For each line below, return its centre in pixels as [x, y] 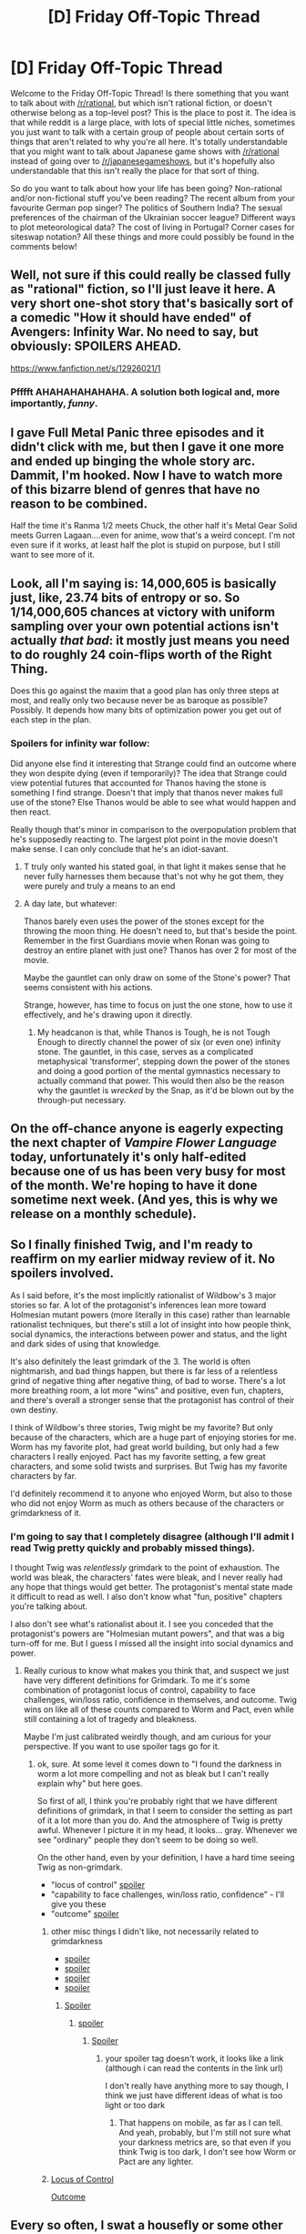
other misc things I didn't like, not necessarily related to [154, 1932]
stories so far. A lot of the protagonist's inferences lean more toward [138, 1305]
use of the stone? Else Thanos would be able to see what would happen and [153, 802]
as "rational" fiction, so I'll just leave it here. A [143, 289]
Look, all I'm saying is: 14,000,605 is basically [143, 584]
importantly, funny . [54, 403]
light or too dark [135, 2106]
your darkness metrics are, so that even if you [205, 2142]
